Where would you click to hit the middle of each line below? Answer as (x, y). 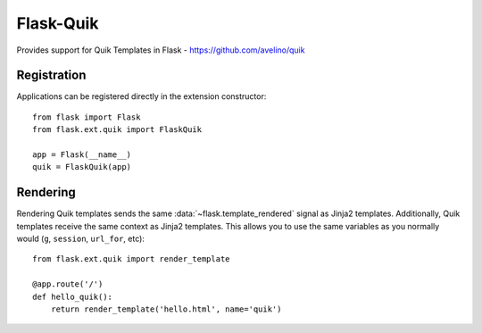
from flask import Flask (87, 117)
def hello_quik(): (73, 296)
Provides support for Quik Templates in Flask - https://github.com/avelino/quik (161, 50)
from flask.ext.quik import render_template (132, 259)
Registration (51, 75)
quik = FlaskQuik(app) (82, 167)
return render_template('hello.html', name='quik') (166, 309)
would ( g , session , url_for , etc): (80, 239)
